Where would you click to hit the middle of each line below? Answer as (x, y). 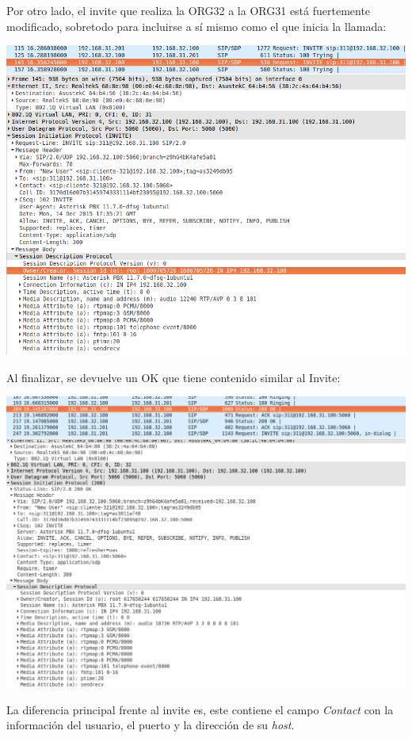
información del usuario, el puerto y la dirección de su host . (151, 725)
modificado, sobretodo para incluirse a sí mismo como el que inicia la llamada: (196, 26)
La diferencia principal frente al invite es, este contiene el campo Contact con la (200, 709)
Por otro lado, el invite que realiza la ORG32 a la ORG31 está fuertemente (189, 10)
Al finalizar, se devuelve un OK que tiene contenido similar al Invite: (174, 377)
